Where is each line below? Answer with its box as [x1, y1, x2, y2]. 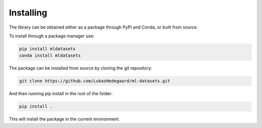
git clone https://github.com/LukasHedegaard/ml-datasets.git [19, 78, 170, 84]
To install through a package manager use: [9, 33, 95, 39]
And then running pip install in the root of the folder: [9, 91, 113, 96]
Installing [9, 7, 48, 18]
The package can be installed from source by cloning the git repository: [9, 65, 152, 71]
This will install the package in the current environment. [9, 116, 120, 122]
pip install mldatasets [19, 46, 76, 51]
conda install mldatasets [19, 53, 81, 58]
